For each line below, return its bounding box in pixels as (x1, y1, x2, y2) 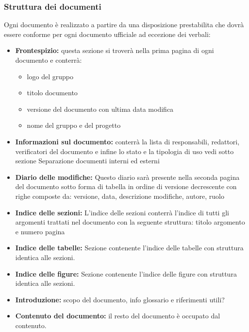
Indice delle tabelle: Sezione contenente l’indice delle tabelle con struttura (15, 243, 244, 253)
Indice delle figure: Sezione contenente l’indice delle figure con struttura (15, 268, 237, 279)
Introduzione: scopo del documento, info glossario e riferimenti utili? (15, 294, 225, 304)
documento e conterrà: (15, 55, 82, 65)
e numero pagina (15, 226, 65, 236)
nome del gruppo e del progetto (27, 120, 121, 130)
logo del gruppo (27, 71, 73, 81)
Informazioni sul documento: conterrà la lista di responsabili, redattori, (15, 136, 240, 146)
